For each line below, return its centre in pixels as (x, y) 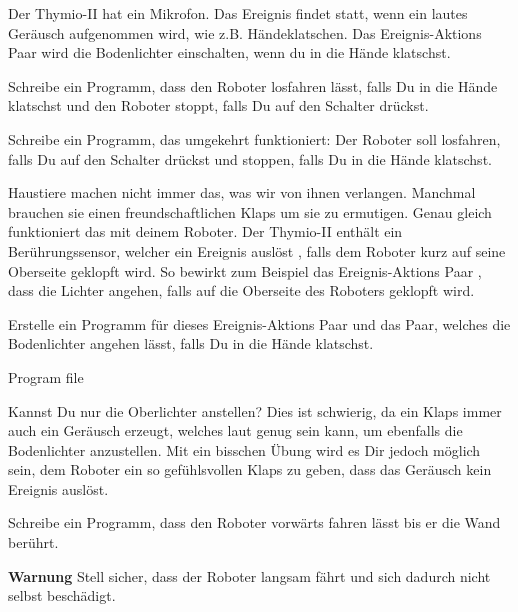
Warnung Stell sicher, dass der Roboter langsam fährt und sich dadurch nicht (249, 575)
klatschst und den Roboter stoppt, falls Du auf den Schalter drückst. (218, 105)
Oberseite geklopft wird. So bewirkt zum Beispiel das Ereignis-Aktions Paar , (245, 270)
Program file (46, 376)
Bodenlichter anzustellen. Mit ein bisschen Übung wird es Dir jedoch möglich (244, 449)
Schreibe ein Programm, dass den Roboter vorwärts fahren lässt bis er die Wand (254, 522)
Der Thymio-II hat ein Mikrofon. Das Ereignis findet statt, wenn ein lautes (238, 13)
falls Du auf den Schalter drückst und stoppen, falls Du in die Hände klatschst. (250, 158)
